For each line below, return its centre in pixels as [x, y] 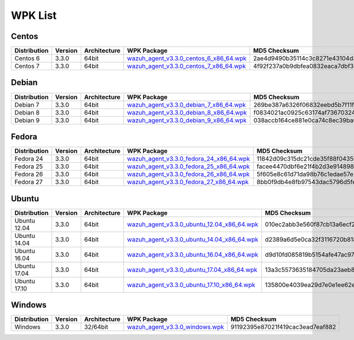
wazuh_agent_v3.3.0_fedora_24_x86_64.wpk [189, 159]
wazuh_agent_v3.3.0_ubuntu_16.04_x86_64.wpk [193, 254]
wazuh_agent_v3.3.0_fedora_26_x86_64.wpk [189, 174]
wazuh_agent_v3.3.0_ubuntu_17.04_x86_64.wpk [192, 270]
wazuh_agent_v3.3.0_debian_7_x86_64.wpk [186, 104]
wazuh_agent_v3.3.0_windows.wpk [176, 327]
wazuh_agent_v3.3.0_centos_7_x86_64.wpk [186, 66]
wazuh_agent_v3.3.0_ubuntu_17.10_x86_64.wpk [191, 285]
